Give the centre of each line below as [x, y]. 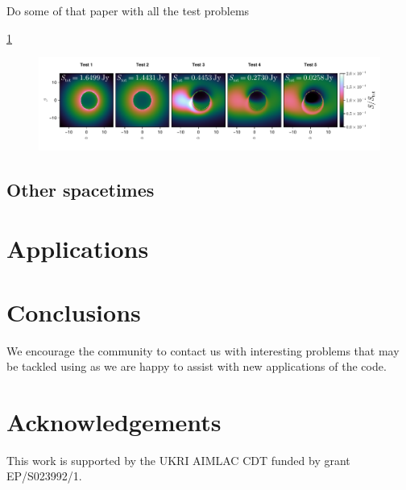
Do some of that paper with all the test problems [128, 10]
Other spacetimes [81, 189]
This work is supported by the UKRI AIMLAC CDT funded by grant [178, 460]
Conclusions [74, 311]
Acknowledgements [114, 421]
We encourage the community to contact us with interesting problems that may [203, 350]
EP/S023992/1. [44, 476]
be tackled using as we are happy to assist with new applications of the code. [197, 366]
